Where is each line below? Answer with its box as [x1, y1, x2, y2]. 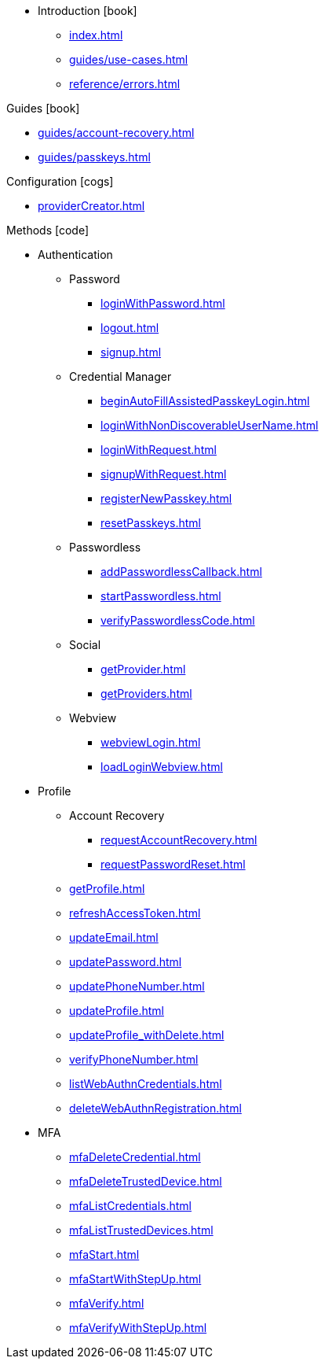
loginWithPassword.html [100, 297, 225, 310]
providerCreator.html [38, 199, 145, 212]
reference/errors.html [69, 77, 181, 90]
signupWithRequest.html [100, 467, 227, 481]
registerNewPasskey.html [100, 492, 232, 505]
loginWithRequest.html [100, 443, 217, 456]
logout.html [100, 321, 159, 334]
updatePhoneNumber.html [69, 979, 205, 993]
